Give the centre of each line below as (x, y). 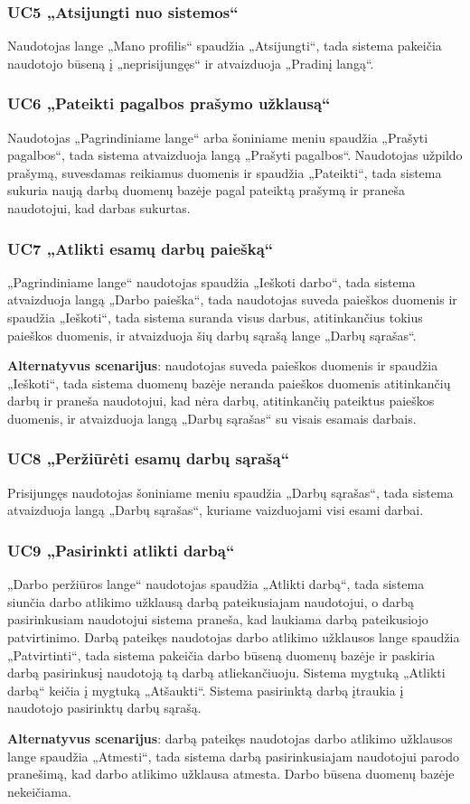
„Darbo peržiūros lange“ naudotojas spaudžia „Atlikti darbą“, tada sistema (216, 584)
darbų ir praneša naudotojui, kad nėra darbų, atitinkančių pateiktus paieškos (221, 401)
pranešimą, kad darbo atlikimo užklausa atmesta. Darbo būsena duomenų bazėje (231, 774)
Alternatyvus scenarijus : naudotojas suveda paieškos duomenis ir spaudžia (223, 365)
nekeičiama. (39, 791)
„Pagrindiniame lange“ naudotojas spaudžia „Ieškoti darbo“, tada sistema (211, 281)
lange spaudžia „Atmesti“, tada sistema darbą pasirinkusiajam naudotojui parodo (233, 756)
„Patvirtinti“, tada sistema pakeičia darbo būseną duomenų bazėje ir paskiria (221, 654)
